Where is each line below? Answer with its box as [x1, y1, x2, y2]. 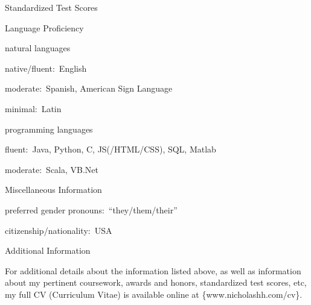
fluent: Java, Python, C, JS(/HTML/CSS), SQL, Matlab [5, 143, 216, 156]
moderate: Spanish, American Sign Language [5, 82, 173, 95]
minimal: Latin [5, 102, 62, 115]
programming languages [5, 122, 93, 135]
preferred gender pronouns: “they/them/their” [5, 203, 178, 216]
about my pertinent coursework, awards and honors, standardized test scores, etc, [5, 276, 307, 289]
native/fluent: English [5, 61, 87, 74]
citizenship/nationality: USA [5, 224, 112, 236]
